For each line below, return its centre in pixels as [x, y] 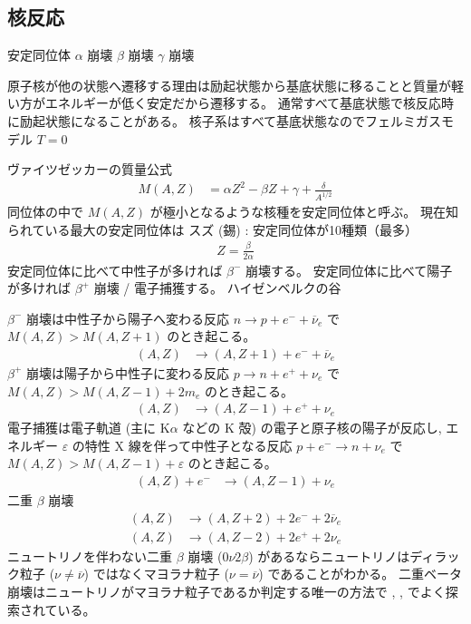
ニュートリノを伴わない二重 [90, 556]
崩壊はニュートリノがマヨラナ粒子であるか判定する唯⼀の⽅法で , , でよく [226, 591]
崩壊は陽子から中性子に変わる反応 [128, 372]
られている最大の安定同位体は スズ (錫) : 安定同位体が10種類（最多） [213, 229]
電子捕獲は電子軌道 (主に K [89, 428]
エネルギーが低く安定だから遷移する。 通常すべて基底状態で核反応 [243, 103]
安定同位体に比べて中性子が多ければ [115, 270]
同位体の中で [45, 212]
